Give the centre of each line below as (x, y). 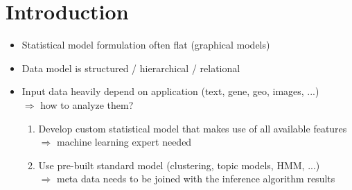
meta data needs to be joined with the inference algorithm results (196, 179)
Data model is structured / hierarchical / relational (131, 68)
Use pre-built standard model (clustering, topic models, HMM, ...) (179, 165)
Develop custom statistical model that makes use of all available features (193, 128)
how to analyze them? (87, 104)
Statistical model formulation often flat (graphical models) (146, 45)
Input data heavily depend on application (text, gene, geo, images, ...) (170, 91)
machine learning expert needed (124, 142)
